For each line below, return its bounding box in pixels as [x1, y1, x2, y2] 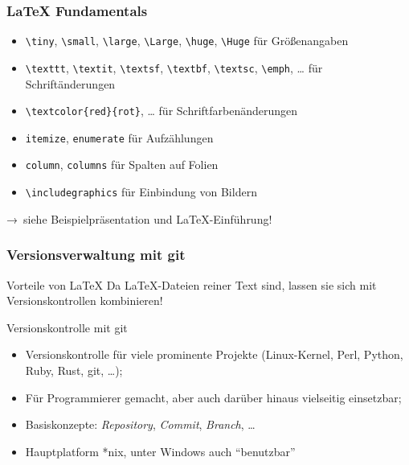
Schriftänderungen [25, 75, 116, 92]
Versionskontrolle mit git [6, 319, 128, 335]
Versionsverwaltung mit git [6, 245, 186, 265]
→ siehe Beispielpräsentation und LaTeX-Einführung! [6, 210, 272, 227]
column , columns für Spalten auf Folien [25, 156, 219, 173]
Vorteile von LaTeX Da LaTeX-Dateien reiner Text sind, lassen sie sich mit [6, 276, 377, 293]
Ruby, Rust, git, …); [25, 361, 123, 378]
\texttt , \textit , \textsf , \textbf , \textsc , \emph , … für [25, 59, 323, 76]
